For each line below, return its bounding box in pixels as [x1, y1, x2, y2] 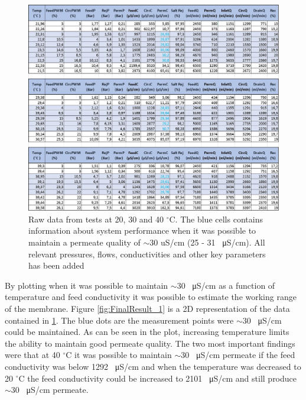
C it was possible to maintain [66, 349, 172, 361]
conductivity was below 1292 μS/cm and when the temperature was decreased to [5, 360, 301, 372]
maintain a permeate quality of [28, 236, 141, 248]
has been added [28, 259, 84, 272]
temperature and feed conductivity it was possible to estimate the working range [5, 291, 297, 303]
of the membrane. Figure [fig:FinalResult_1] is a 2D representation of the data [5, 302, 290, 314]
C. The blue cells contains [169, 212, 263, 225]
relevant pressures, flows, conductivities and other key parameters [28, 247, 266, 260]
